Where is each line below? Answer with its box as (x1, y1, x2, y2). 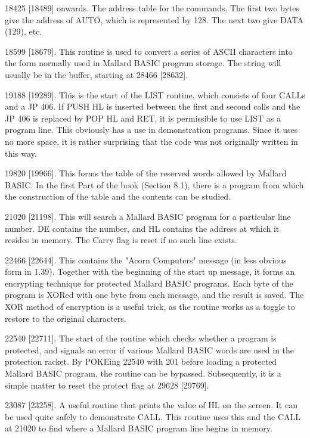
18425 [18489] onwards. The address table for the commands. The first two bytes (5, 2, 300, 14)
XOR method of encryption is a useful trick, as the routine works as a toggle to (5, 300, 295, 313)
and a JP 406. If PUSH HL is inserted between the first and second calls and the (5, 100, 300, 113)
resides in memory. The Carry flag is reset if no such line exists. (5, 234, 237, 246)
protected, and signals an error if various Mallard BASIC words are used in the (5, 343, 294, 356)
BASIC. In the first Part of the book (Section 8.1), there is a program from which (5, 178, 304, 191)
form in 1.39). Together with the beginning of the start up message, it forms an (5, 265, 295, 278)
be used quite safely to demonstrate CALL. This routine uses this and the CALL (5, 410, 301, 423)
